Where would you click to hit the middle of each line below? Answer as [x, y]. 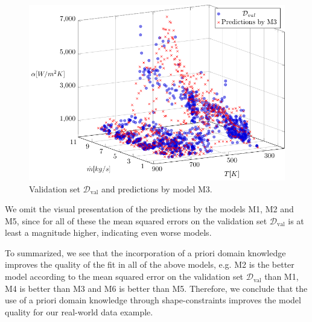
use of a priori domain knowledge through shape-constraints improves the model [153, 300]
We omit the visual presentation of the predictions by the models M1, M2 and [149, 209]
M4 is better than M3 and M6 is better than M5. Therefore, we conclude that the [156, 288]
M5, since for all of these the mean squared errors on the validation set [136, 220]
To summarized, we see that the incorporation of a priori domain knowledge [145, 252]
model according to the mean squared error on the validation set [124, 276]
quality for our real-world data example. [79, 311]
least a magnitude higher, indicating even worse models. [108, 232]
